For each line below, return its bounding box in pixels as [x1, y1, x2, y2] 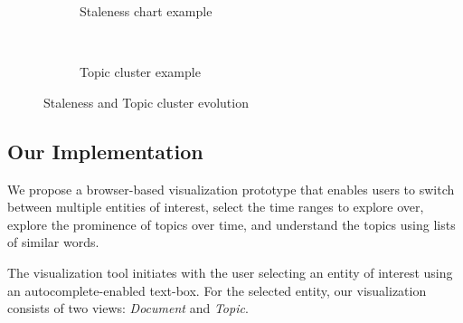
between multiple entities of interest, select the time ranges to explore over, [7, 197, 424, 216]
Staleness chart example [80, 2, 213, 20]
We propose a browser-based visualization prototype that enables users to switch [7, 179, 455, 198]
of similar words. [7, 233, 99, 252]
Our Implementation [7, 137, 203, 165]
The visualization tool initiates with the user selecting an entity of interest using [7, 262, 453, 281]
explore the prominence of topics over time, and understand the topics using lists [7, 214, 456, 233]
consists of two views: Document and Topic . [7, 299, 249, 318]
